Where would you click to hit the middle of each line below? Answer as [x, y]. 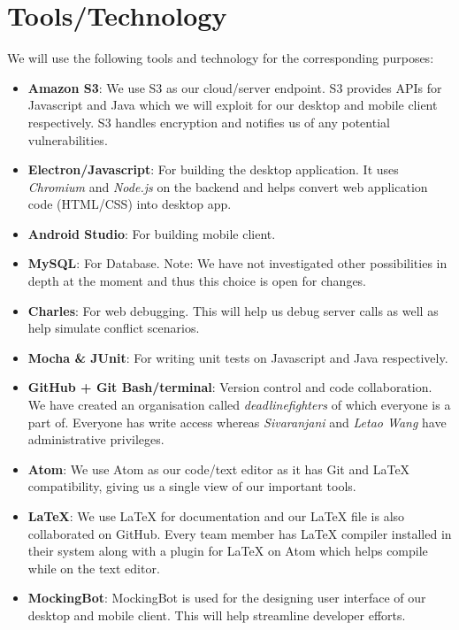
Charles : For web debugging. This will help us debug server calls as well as [233, 310]
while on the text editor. [94, 568]
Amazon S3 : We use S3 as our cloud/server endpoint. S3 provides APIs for [235, 87]
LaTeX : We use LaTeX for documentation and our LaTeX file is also [216, 516]
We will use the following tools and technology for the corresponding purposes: [221, 58]
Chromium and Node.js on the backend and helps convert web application [228, 186]
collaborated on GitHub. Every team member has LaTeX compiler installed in [240, 533]
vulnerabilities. [68, 139]
